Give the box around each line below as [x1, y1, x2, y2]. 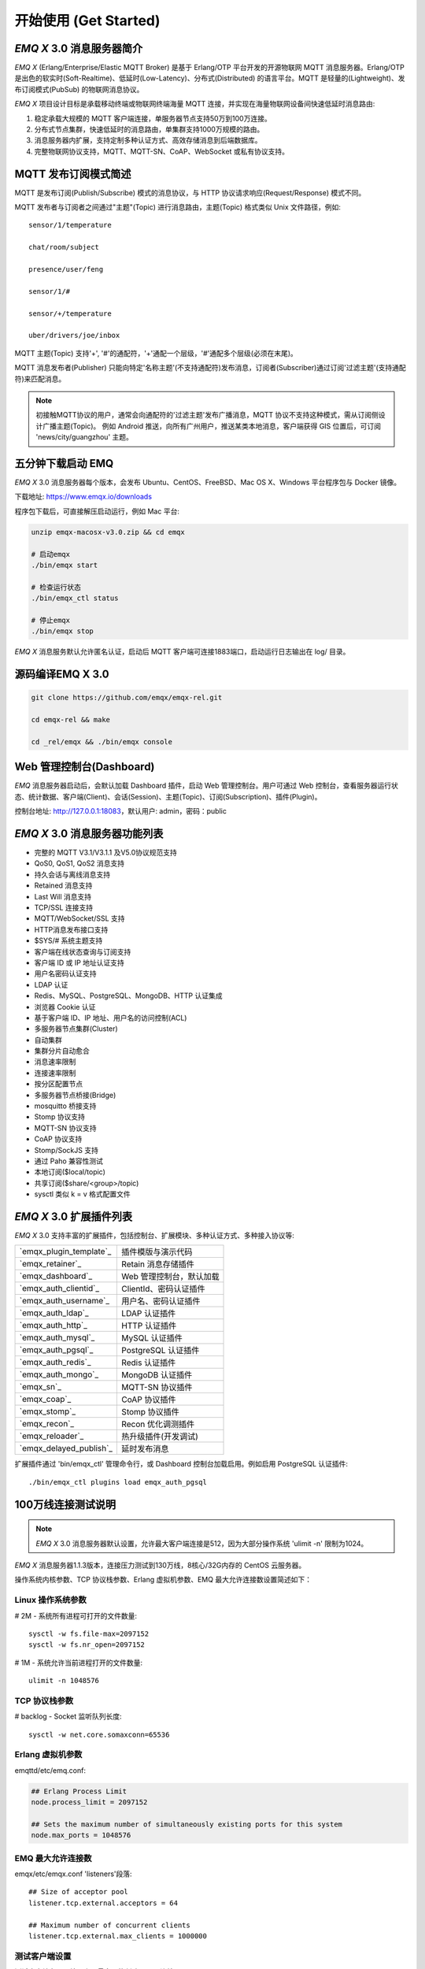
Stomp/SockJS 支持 [34, 1145, 98, 1155]
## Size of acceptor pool [28, 1887, 129, 1897]
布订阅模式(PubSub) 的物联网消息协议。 [14, 84, 144, 94]
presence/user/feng [28, 265, 104, 274]
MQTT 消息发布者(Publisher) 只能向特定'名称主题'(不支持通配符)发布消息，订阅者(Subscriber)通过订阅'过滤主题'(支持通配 [14, 363, 407, 373]
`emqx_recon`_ [19, 1418, 75, 1429]
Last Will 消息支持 [34, 892, 92, 901]
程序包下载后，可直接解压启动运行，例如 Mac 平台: [14, 506, 180, 516]
